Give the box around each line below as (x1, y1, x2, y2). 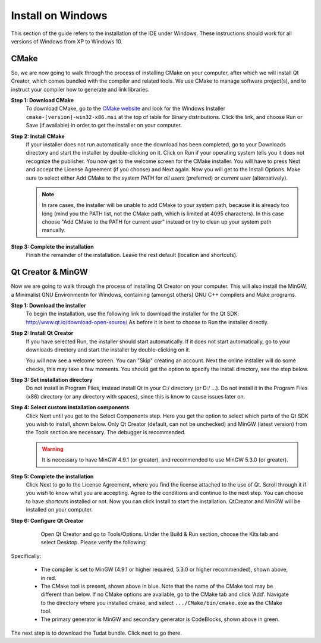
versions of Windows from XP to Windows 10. (11, 37, 123, 45)
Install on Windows (11, 9, 108, 22)
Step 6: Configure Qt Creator (11, 517, 84, 524)
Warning (42, 445, 64, 452)
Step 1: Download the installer (11, 302, 86, 309)
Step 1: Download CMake (11, 97, 74, 104)
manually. (42, 227, 65, 234)
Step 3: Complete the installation (11, 243, 95, 250)
